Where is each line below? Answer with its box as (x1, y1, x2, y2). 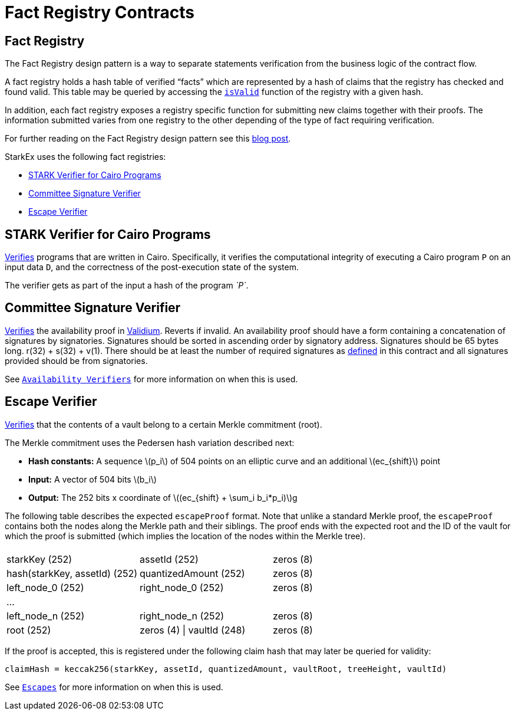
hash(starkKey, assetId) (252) (6, 567, 138, 579)
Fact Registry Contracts (5, 2, 194, 22)
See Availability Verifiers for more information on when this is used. (5, 373, 298, 384)
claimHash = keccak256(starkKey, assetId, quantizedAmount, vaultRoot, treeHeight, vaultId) (5, 664, 447, 674)
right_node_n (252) (140, 609, 225, 622)
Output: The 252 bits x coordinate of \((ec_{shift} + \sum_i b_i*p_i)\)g (28, 492, 298, 503)
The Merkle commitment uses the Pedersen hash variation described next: (5, 437, 295, 448)
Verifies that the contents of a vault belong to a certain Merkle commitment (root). (5, 419, 322, 429)
